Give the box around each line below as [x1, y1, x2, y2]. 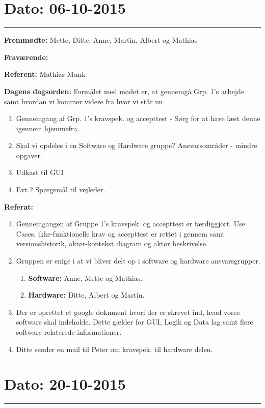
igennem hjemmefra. [16, 123, 79, 133]
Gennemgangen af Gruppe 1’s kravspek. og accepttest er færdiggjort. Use [16, 218, 245, 229]
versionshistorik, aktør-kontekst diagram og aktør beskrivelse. [16, 238, 208, 249]
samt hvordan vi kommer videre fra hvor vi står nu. [4, 96, 165, 106]
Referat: [4, 201, 33, 212]
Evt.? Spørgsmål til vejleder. [16, 184, 105, 195]
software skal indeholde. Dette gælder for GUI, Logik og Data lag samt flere [16, 316, 253, 327]
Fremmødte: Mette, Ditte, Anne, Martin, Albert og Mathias [4, 35, 198, 45]
